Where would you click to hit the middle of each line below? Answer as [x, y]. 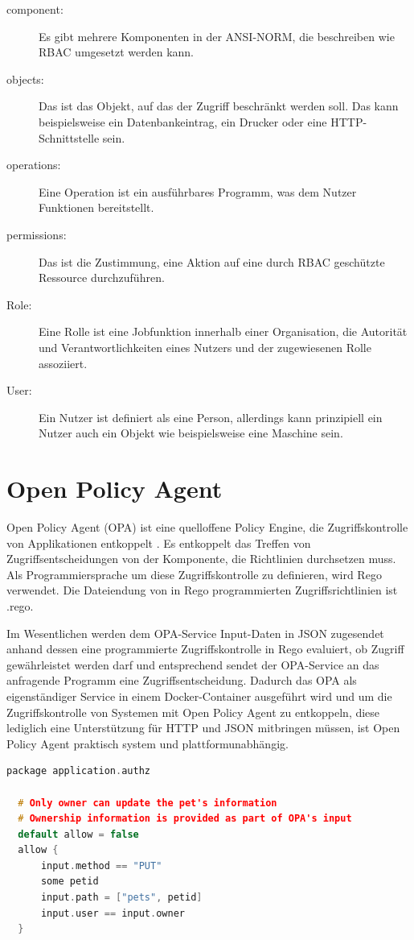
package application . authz [78, 771]
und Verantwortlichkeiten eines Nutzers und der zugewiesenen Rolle [205, 347]
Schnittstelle [69, 137]
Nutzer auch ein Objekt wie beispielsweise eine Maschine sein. [191, 433]
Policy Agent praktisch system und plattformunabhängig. [148, 743]
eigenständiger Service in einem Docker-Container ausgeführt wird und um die [199, 696]
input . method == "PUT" [101, 865]
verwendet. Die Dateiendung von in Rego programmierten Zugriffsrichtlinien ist [202, 590]
